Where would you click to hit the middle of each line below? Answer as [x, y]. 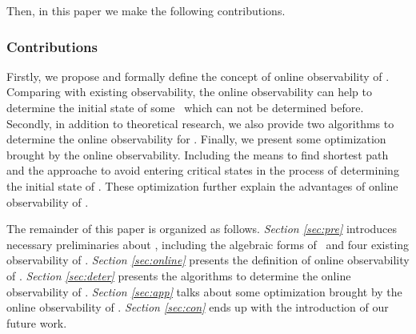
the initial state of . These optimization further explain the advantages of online [202, 185]
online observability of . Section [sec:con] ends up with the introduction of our [198, 307]
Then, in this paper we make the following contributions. [146, 10]
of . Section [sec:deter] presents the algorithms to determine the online [179, 275]
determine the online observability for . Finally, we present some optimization [196, 139]
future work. [37, 322]
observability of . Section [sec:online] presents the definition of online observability [208, 260]
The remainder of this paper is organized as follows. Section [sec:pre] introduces [202, 229]
